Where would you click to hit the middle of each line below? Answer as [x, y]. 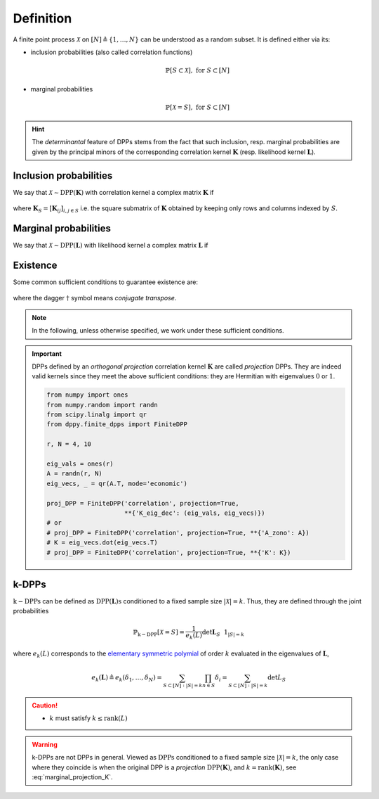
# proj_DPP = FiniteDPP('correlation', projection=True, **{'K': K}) [169, 552]
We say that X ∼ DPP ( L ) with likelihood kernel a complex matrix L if [111, 245]
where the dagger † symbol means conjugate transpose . [95, 298]
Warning [45, 744]
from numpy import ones [88, 395]
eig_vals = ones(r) [80, 464]
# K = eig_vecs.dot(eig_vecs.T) [102, 543]
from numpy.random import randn [102, 405]
